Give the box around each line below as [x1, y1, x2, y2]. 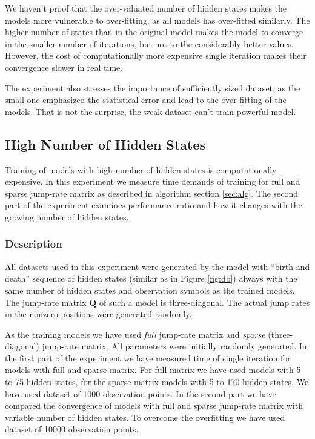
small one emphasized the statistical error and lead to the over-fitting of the [5, 93, 287, 106]
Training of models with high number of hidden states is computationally [5, 163, 277, 176]
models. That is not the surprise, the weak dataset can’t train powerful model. [5, 105, 296, 117]
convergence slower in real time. [5, 61, 123, 73]
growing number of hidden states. [5, 210, 129, 223]
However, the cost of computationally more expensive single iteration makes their [5, 49, 307, 62]
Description [5, 236, 62, 251]
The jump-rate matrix [5, 295, 87, 308]
